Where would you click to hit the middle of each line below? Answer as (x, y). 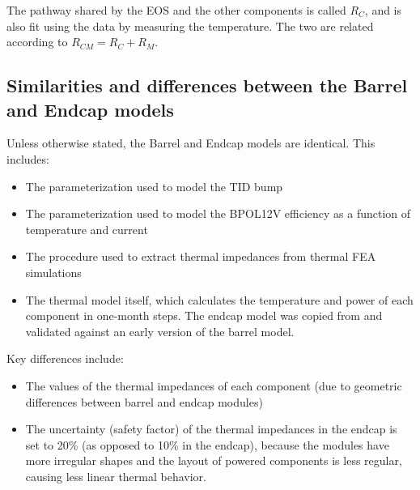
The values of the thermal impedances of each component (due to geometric (214, 385)
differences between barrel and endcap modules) (144, 401)
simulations (53, 272)
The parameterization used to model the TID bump (154, 186)
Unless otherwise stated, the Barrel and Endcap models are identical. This (191, 143)
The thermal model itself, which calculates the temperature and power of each (219, 299)
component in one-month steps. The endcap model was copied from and (204, 315)
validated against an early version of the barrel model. (160, 331)
